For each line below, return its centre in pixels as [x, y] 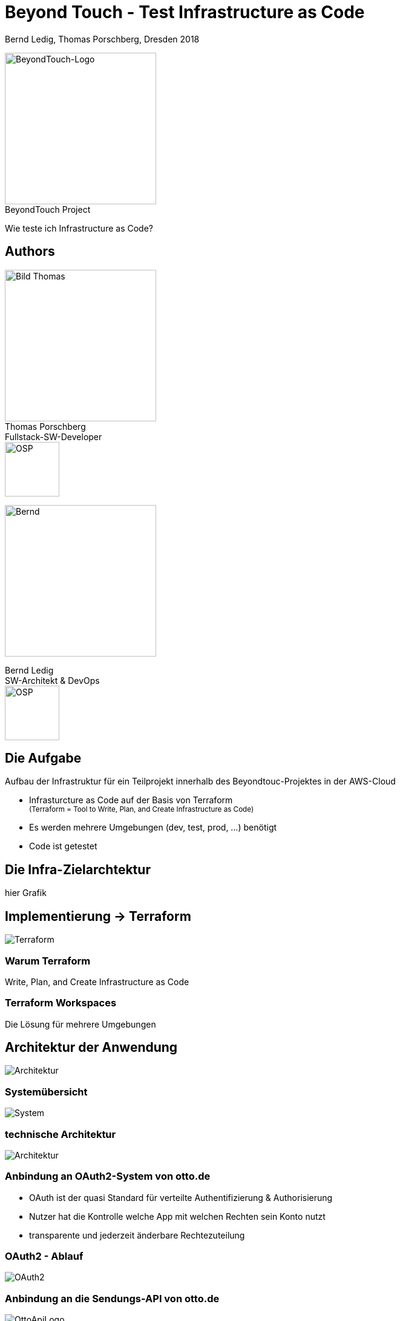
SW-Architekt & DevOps [52, 680]
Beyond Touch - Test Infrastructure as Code [185, 12]
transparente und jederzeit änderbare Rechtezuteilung [137, 1235]
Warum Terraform [48, 961]
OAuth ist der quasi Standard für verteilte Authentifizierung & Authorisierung [181, 1197]
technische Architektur [61, 1134]
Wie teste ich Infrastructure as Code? [79, 228]
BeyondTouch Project [48, 209]
